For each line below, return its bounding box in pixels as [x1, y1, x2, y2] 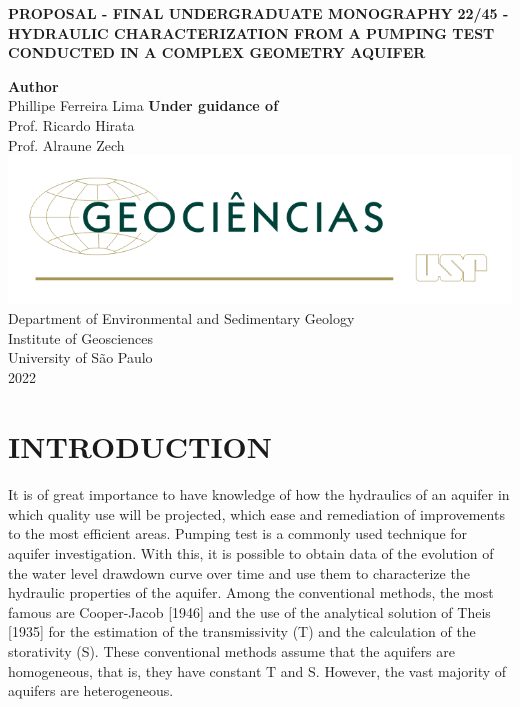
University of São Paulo [8, 347, 153, 368]
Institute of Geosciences [8, 327, 153, 348]
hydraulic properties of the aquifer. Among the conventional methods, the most [8, 582, 494, 603]
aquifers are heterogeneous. [8, 680, 174, 701]
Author [8, 75, 59, 96]
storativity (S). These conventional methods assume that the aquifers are [8, 641, 456, 662]
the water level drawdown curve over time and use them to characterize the [8, 562, 470, 583]
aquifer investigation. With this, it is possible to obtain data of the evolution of [8, 543, 494, 564]
